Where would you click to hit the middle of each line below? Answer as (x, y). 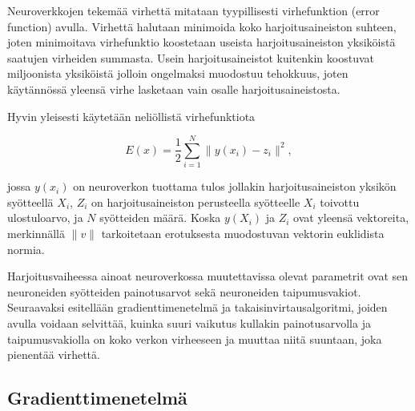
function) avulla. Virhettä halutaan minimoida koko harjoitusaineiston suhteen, (202, 26)
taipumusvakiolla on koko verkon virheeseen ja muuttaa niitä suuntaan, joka (195, 338)
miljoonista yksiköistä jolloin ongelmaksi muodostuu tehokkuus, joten (178, 73)
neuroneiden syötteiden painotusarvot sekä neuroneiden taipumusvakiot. (184, 291)
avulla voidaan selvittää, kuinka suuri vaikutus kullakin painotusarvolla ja (189, 323)
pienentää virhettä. (54, 355)
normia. (26, 249)
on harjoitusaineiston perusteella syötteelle (196, 201)
